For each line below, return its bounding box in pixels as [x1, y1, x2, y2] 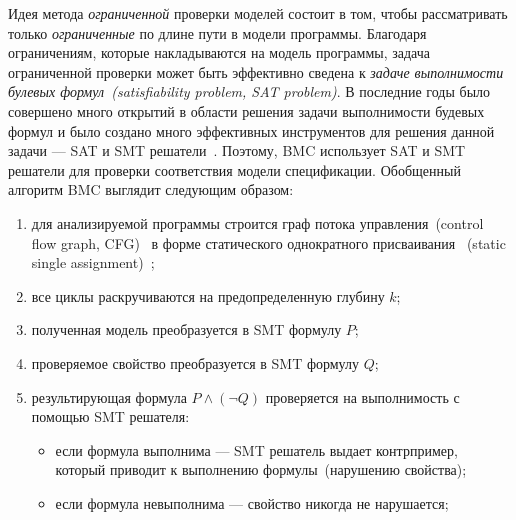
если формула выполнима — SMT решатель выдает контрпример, [55, 439, 458, 460]
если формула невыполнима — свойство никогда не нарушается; [55, 492, 449, 513]
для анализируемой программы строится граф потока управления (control [31, 212, 484, 233]
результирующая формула [31, 386, 187, 407]
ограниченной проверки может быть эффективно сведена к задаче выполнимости [8, 61, 504, 82]
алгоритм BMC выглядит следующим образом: [8, 179, 294, 200]
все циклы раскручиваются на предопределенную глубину [31, 285, 385, 306]
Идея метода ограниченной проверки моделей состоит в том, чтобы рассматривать [8, 3, 508, 23]
